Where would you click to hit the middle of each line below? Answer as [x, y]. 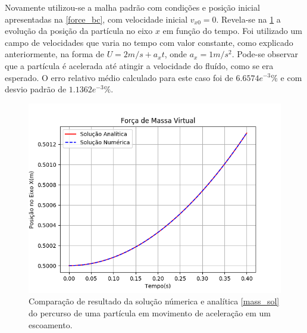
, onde [176, 54]
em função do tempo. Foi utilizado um [232, 31]
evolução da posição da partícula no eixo [79, 31]
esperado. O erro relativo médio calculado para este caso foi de [119, 77]
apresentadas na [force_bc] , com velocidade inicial [96, 19]
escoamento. [51, 324]
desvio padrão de [36, 89]
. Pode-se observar [265, 54]
